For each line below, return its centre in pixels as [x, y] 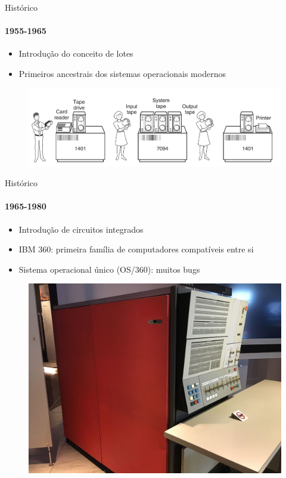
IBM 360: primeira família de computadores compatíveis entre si [136, 249]
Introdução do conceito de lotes [76, 53]
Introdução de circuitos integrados [81, 229]
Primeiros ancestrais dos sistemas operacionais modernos [122, 73]
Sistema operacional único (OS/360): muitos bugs [109, 269]
